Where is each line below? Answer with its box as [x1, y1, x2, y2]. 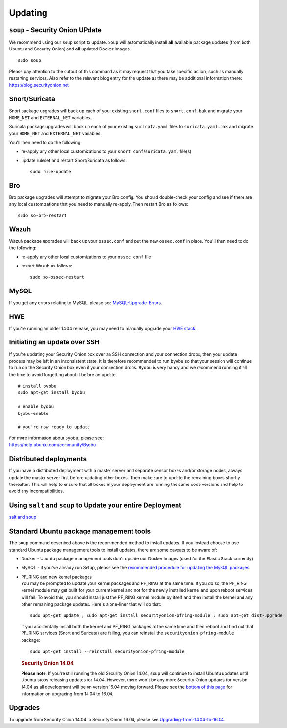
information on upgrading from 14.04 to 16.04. [21, 691, 114, 697]
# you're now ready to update [18, 424, 90, 430]
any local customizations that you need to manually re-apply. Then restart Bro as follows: [9, 201, 188, 207]
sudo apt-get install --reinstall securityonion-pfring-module [30, 649, 185, 654]
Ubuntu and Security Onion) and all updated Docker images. [9, 46, 131, 52]
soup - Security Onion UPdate [9, 26, 102, 34]
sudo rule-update [30, 169, 71, 174]
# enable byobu [18, 404, 54, 409]
